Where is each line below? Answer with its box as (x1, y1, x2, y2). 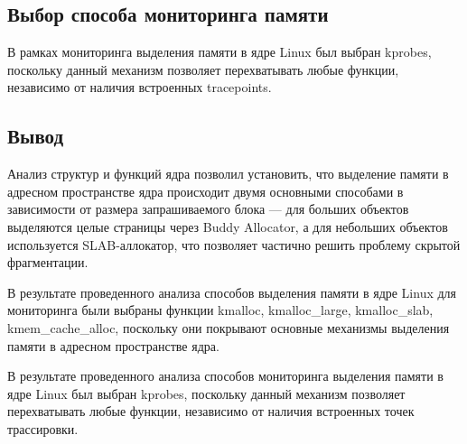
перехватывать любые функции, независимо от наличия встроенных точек (7, 402, 415, 421)
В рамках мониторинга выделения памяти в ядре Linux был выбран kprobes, (7, 42, 432, 61)
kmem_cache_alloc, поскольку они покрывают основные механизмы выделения (7, 318, 450, 337)
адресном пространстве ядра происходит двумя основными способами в (7, 181, 404, 200)
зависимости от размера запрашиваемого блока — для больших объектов (7, 199, 409, 218)
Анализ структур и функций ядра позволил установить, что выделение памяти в (7, 164, 449, 183)
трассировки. (7, 419, 79, 438)
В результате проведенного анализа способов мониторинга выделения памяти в (7, 366, 444, 385)
